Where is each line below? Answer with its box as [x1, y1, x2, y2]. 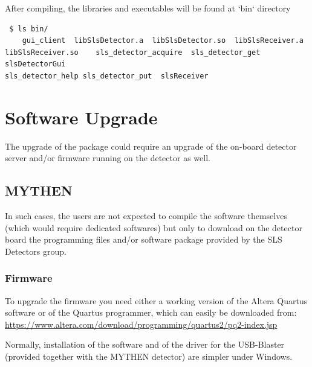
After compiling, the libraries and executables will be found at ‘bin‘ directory [5, 2, 291, 14]
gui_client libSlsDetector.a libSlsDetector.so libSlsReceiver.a [22, 36, 304, 45]
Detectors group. [5, 244, 67, 257]
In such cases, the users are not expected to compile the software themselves [5, 209, 287, 222]
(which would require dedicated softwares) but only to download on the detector [5, 221, 302, 234]
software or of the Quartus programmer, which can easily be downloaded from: [5, 306, 297, 319]
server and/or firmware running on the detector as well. [5, 152, 210, 164]
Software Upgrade [5, 104, 158, 129]
